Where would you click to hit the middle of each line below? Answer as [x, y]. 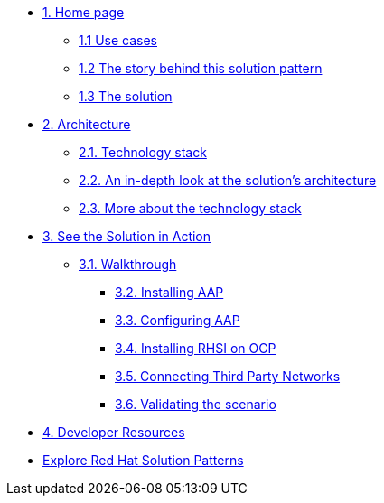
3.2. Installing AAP [169, 292]
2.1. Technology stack [143, 152]
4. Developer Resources [114, 432]
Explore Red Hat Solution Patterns [143, 460]
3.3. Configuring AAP [178, 320]
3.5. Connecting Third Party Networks [228, 376]
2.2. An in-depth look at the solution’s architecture [228, 180]
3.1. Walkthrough [128, 264]
